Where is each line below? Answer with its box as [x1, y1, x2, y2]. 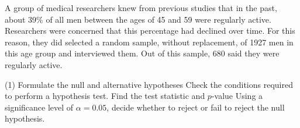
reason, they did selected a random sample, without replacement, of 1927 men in [5, 35, 294, 48]
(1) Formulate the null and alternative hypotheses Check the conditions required [5, 78, 293, 90]
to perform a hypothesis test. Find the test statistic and [5, 90, 205, 102]
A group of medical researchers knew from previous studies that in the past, [5, 2, 277, 13]
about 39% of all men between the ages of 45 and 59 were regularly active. [5, 13, 271, 25]
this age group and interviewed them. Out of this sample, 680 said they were [5, 47, 280, 59]
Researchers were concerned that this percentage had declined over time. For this [5, 24, 295, 37]
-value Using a [211, 90, 263, 102]
